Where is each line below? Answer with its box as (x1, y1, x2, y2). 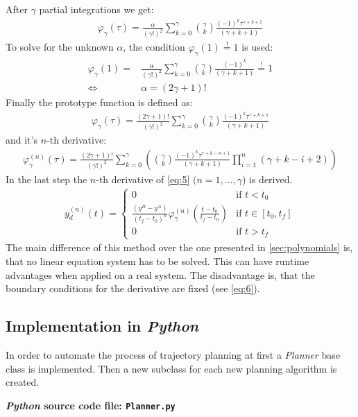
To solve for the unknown (6, 40, 114, 54)
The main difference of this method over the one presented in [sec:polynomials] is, (6, 240, 353, 255)
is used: (241, 40, 273, 54)
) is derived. (241, 171, 293, 186)
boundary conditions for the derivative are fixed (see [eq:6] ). (6, 281, 260, 296)
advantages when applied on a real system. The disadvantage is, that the (6, 267, 315, 282)
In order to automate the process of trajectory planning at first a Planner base (6, 348, 341, 361)
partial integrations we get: (39, 2, 154, 16)
